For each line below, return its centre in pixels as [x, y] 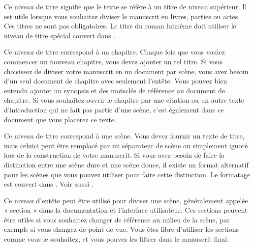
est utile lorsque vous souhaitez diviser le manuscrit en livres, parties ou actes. [122, 16]
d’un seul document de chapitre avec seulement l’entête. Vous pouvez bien [116, 81]
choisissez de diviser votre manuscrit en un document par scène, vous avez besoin [126, 71]
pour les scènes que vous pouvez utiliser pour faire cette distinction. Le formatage [127, 174]
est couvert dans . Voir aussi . [49, 184]
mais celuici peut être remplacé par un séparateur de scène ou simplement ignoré [126, 145]
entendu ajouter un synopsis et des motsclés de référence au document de [114, 90]
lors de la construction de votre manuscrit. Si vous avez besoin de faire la [114, 155]
